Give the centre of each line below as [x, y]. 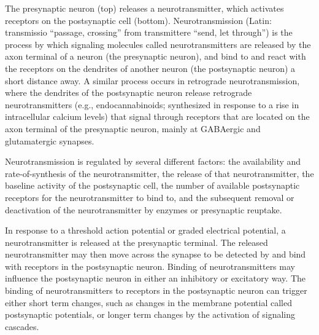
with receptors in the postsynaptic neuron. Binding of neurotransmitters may [150, 266]
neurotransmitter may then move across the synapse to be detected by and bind [156, 254]
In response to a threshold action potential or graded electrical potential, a [145, 230]
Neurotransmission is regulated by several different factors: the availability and [153, 161]
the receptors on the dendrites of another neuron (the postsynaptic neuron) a [150, 68]
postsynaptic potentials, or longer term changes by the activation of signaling [150, 314]
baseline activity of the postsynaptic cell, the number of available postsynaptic [152, 185]
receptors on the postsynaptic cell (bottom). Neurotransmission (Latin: [138, 20]
